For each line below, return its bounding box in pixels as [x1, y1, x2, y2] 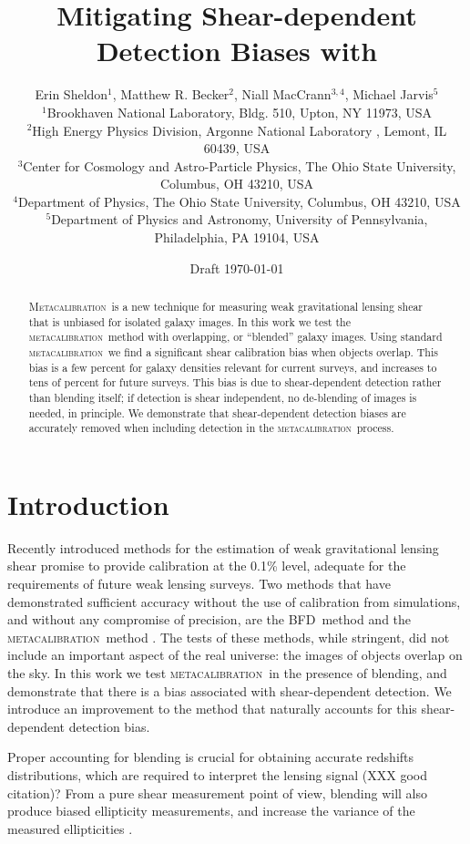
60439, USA [203, 139, 271, 158]
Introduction [7, 485, 169, 522]
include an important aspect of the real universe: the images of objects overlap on [7, 645, 463, 664]
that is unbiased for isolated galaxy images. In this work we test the [28, 314, 351, 329]
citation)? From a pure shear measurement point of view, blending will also [7, 783, 428, 802]
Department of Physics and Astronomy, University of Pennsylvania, [51, 210, 428, 229]
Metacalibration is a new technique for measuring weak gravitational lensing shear [28, 299, 424, 314]
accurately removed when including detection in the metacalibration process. [28, 420, 394, 436]
